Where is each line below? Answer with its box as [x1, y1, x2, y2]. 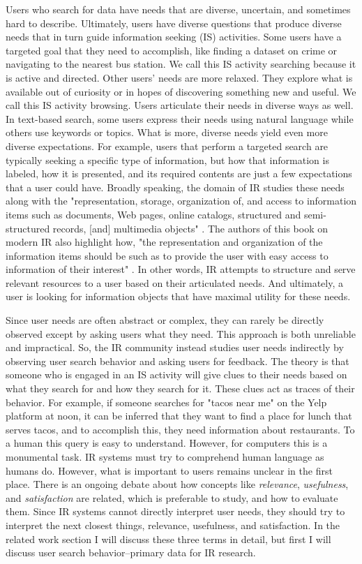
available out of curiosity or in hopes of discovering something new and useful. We [6, 84, 356, 98]
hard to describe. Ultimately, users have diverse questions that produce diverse [6, 15, 342, 30]
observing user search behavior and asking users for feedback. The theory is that [6, 353, 349, 368]
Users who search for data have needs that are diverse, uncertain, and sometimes [6, 2, 351, 16]
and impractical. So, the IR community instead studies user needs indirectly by [6, 340, 344, 355]
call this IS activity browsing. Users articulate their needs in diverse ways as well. [6, 98, 354, 112]
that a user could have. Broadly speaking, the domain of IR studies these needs [6, 179, 345, 194]
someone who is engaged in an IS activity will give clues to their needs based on [6, 367, 347, 382]
